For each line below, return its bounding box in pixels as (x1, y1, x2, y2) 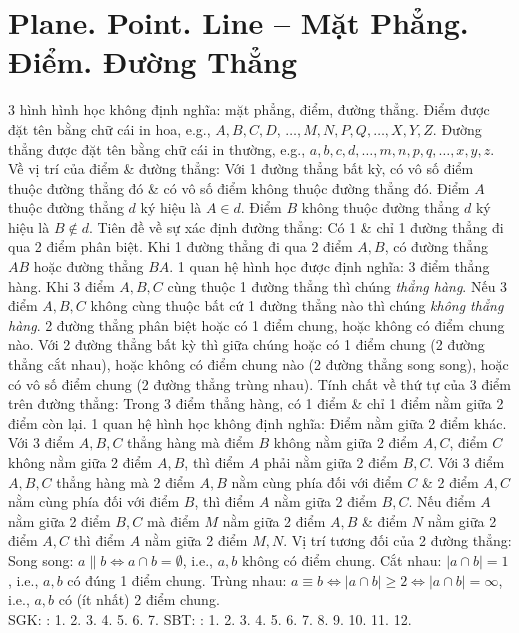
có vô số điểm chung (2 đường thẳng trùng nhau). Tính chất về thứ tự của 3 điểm (8, 373, 511, 394)
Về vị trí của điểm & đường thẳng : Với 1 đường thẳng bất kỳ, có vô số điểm (8, 158, 474, 179)
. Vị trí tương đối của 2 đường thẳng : (283, 530, 512, 551)
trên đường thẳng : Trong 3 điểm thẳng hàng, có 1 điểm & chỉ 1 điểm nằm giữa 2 (8, 393, 504, 414)
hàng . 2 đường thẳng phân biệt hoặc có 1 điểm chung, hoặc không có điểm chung (8, 314, 505, 335)
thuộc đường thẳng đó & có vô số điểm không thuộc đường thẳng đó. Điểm (8, 177, 470, 198)
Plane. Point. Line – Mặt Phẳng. (8, 2, 469, 43)
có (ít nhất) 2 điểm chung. (58, 589, 220, 610)
